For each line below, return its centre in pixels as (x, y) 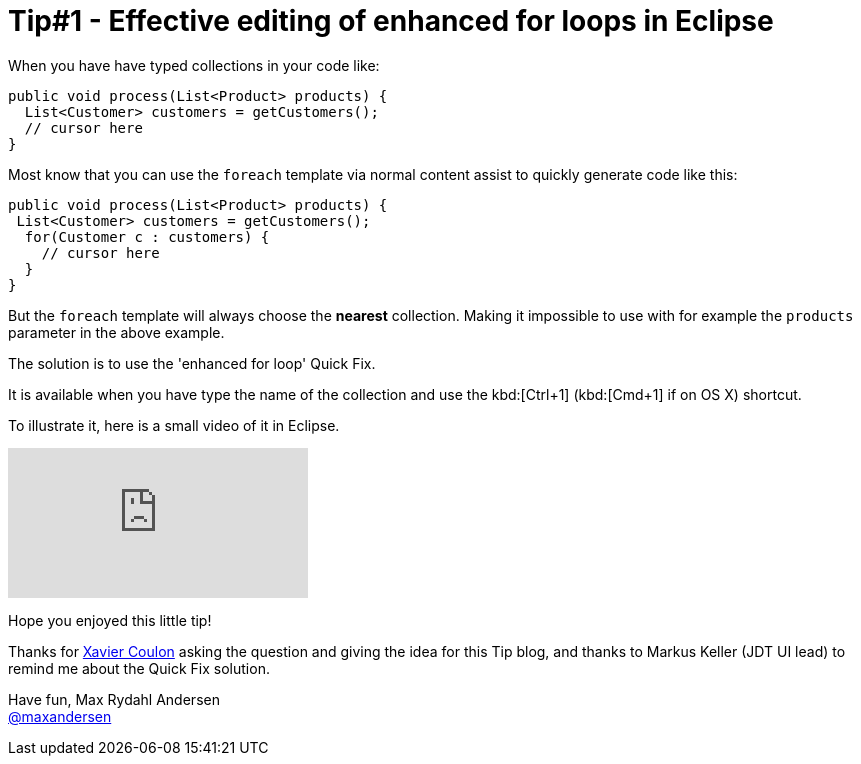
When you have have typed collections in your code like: (194, 65)
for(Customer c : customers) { (147, 236)
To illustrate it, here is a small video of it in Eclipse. (174, 425)
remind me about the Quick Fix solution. (139, 668)
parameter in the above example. (116, 332)
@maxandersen (60, 716)
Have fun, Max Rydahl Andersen (114, 699)
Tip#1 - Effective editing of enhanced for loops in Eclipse (391, 21)
